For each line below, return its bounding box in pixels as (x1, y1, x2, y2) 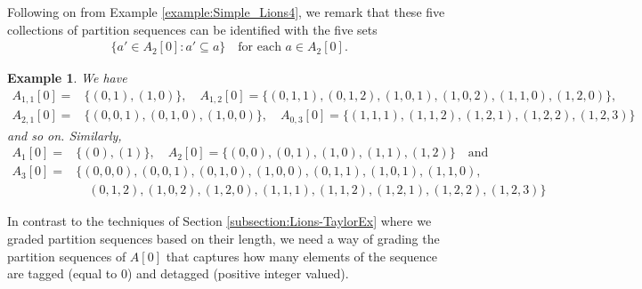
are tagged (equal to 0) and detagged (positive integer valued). (7, 264, 349, 283)
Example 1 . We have (7, 68, 127, 87)
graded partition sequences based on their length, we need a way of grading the (7, 229, 440, 248)
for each (238, 41, 281, 54)
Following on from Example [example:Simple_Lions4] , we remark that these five (7, 3, 445, 20)
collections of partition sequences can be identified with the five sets (7, 20, 378, 38)
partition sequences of (7, 246, 126, 265)
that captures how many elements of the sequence (166, 246, 438, 265)
